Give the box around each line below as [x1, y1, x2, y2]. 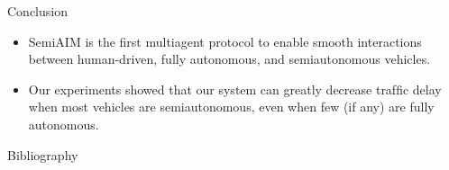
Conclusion [7, 2, 68, 20]
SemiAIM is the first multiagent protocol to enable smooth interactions [28, 31, 422, 50]
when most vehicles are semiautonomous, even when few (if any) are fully [28, 97, 435, 116]
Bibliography [7, 145, 78, 164]
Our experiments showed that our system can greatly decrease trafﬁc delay [28, 79, 442, 98]
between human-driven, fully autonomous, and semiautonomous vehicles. [28, 49, 431, 68]
